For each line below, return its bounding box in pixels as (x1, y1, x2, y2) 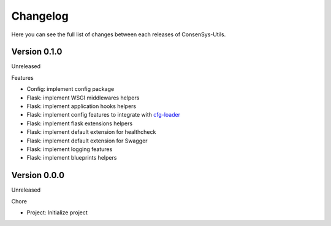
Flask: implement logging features (26, 145, 113, 153)
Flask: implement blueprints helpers (26, 154, 117, 162)
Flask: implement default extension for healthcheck (26, 128, 156, 136)
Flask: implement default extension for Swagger (26, 137, 148, 144)
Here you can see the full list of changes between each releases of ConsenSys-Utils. (11, 31, 226, 38)
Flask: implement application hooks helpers (26, 103, 137, 110)
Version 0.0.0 (11, 170, 64, 181)
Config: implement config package (26, 85, 115, 93)
